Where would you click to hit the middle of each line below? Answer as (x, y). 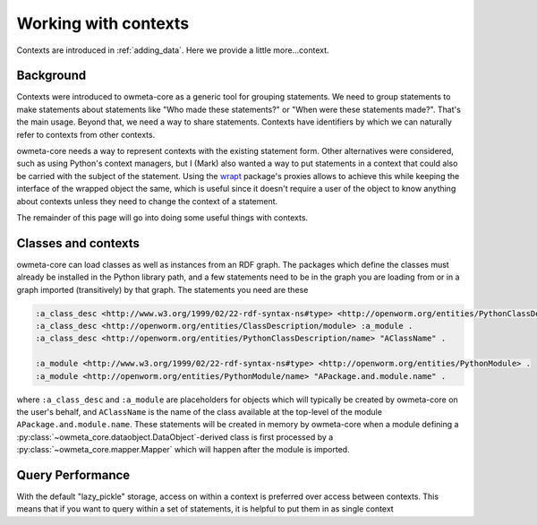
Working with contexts (103, 23)
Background (51, 76)
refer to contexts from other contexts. (86, 134)
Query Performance (73, 475)
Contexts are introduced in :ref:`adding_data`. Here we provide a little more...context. (173, 50)
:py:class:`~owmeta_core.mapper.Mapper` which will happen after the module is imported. (183, 450)
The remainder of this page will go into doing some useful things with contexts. (162, 217)
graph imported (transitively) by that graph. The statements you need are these (162, 289)
